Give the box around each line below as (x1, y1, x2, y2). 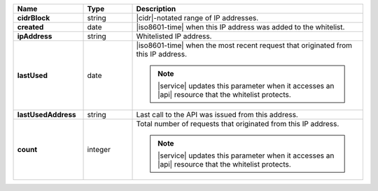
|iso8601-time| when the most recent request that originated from (136, 40, 353, 50)
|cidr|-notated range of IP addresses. (136, 13, 259, 22)
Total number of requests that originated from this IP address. (136, 119, 339, 128)
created (17, 22, 44, 31)
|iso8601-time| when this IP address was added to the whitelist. (136, 22, 345, 31)
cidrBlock (17, 13, 50, 22)
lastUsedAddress (17, 110, 76, 119)
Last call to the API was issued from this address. (136, 110, 299, 119)
